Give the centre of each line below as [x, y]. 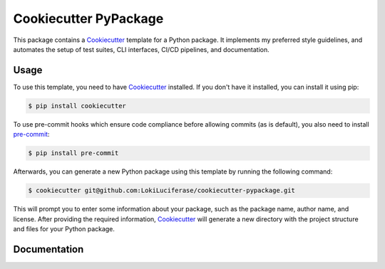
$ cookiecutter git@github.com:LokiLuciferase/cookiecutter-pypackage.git [162, 191]
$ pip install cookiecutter [77, 106]
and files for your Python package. [64, 228]
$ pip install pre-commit [73, 153]
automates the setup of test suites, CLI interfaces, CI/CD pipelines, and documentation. [142, 49]
